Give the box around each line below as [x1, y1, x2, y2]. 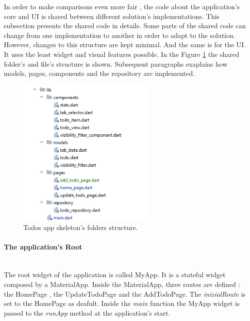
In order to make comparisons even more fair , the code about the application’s [4, 1, 240, 11]
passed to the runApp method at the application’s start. [4, 307, 170, 318]
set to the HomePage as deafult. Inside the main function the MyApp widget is [4, 298, 240, 308]
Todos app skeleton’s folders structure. [23, 222, 138, 232]
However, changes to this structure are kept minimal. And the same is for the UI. [4, 39, 246, 50]
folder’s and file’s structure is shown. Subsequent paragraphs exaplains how [4, 58, 228, 69]
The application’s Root [4, 241, 83, 251]
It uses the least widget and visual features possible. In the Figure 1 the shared [4, 49, 239, 59]
